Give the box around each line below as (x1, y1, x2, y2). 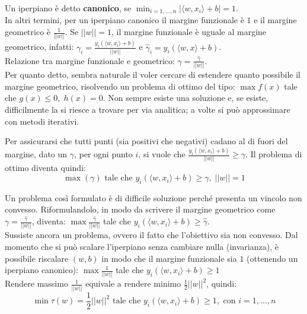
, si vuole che (138, 148, 186, 160)
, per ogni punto (73, 148, 133, 160)
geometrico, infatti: (5, 40, 74, 53)
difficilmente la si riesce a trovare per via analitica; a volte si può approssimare (5, 103, 290, 116)
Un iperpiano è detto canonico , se (5, 2, 132, 14)
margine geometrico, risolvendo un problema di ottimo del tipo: (5, 80, 235, 92)
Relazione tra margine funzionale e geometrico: (5, 54, 175, 66)
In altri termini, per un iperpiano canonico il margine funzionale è (5, 14, 244, 26)
